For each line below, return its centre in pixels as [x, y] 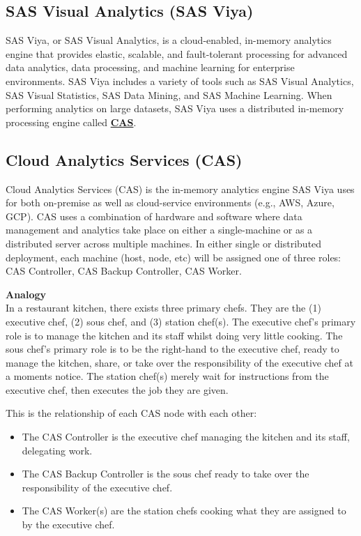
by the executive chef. [68, 524]
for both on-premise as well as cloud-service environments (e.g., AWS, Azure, [170, 202]
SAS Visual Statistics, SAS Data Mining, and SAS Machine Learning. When [169, 94]
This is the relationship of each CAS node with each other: [131, 413]
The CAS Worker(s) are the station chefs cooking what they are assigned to [184, 511]
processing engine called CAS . [71, 122]
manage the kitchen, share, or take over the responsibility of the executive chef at [179, 362]
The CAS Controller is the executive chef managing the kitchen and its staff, [186, 437]
